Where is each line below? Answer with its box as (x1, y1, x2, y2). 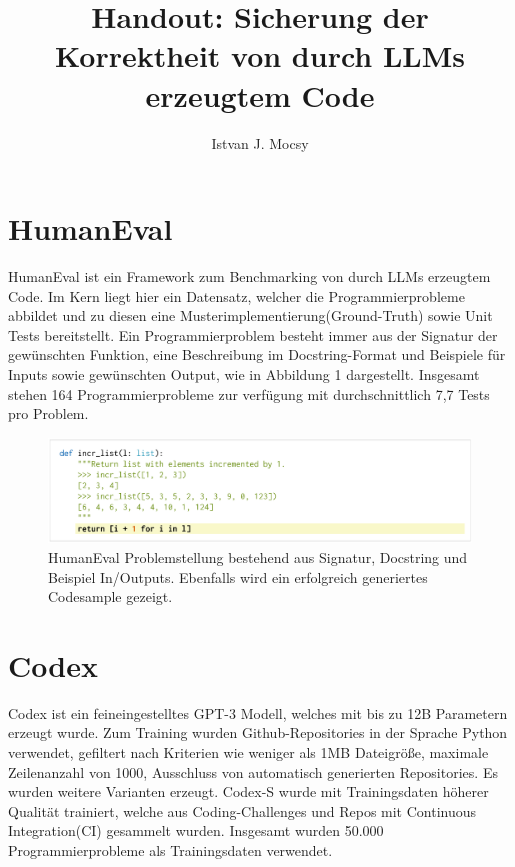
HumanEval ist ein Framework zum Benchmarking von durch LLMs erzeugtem (8, 266, 491, 287)
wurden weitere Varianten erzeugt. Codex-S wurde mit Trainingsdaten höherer (8, 781, 489, 802)
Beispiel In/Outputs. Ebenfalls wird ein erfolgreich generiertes (48, 566, 428, 587)
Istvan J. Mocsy (211, 132, 309, 153)
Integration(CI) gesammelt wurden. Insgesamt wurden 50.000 (8, 820, 384, 841)
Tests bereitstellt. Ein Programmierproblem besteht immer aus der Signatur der (8, 324, 498, 345)
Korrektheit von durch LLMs (54, 35, 465, 76)
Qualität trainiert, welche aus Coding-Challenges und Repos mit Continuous (8, 800, 477, 821)
